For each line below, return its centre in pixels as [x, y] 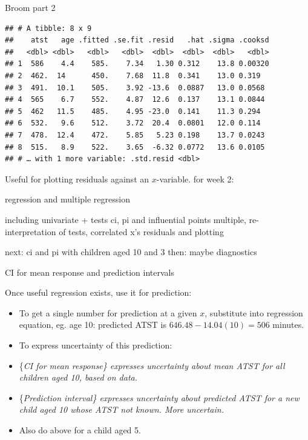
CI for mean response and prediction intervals [90, 272]
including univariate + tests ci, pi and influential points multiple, [126, 219]
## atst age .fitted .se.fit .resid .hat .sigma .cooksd [137, 40]
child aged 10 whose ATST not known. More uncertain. [121, 409]
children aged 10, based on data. [78, 377]
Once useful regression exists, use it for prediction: [98, 292]
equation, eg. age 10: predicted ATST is [93, 325]
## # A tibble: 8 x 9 [48, 28]
